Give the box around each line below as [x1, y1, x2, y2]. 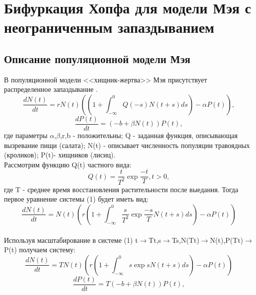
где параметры [4, 130, 48, 141]
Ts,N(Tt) [172, 234, 199, 245]
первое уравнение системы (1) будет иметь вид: [4, 194, 149, 204]
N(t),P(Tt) [210, 234, 244, 245]
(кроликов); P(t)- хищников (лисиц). [4, 149, 116, 160]
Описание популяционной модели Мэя [4, 51, 191, 66]
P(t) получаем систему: [4, 244, 75, 255]
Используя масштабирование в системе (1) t [4, 234, 138, 245]
